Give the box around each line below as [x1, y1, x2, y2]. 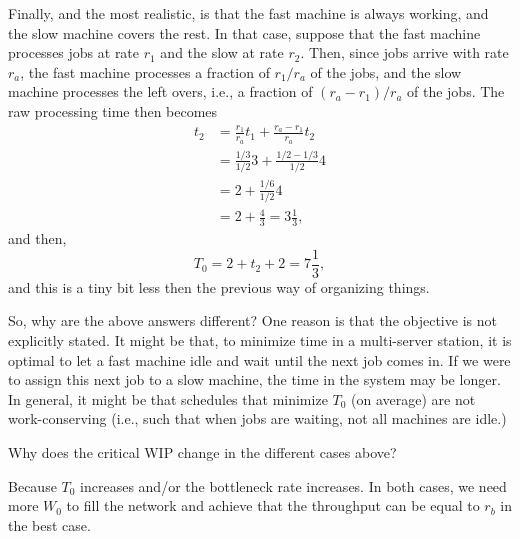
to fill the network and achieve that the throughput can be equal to [66, 495, 480, 516]
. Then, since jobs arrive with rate [300, 42, 509, 63]
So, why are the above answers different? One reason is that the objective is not [8, 310, 497, 331]
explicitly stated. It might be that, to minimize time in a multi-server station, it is [8, 330, 512, 351]
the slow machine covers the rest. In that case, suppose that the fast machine [8, 22, 481, 43]
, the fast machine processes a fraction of [20, 61, 270, 82]
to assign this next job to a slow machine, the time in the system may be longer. [8, 369, 501, 390]
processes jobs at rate [8, 42, 140, 63]
